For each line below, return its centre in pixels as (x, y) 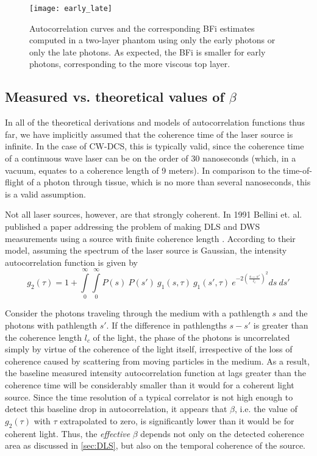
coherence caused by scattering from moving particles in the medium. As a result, (157, 361)
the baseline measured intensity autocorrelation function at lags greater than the (156, 373)
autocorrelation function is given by (71, 262)
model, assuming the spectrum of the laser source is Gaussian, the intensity (146, 250)
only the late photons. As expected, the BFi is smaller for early (148, 52)
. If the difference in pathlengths (166, 325)
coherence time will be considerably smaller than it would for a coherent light (150, 385)
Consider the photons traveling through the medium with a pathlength (137, 313)
